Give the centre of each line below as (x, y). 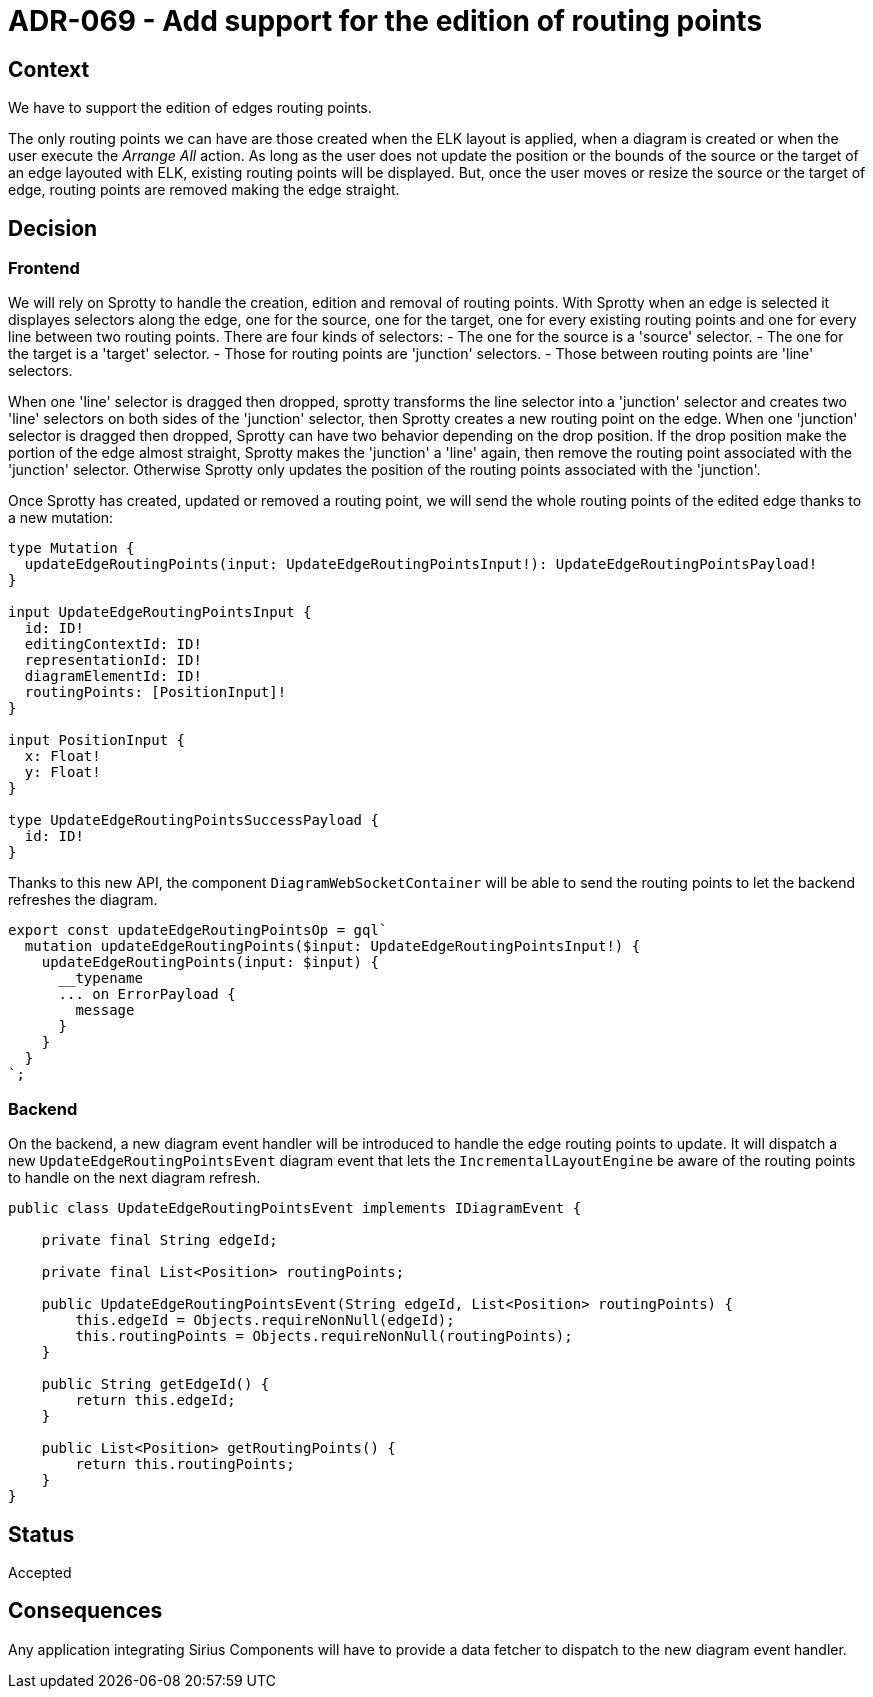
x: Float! (62, 756)
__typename (100, 978)
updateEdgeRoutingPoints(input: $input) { (210, 962)
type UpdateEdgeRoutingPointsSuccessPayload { (193, 820)
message (105, 1010)
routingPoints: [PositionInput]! (155, 692)
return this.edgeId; (155, 1400)
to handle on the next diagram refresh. (134, 1178)
